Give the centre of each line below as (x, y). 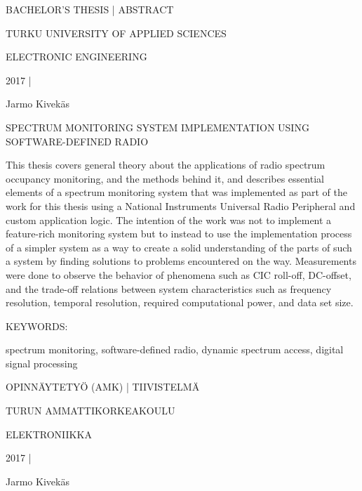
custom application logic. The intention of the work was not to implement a (169, 220)
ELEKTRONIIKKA (49, 434)
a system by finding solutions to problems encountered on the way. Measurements (181, 261)
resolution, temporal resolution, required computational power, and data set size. (180, 302)
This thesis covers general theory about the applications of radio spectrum (166, 165)
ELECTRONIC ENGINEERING (76, 57)
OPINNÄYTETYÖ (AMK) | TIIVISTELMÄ (103, 387)
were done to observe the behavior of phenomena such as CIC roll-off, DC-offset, (179, 274)
